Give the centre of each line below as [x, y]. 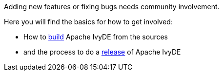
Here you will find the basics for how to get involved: [88, 22]
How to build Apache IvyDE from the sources [96, 37]
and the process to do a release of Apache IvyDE [102, 52]
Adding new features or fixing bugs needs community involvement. [112, 7]
